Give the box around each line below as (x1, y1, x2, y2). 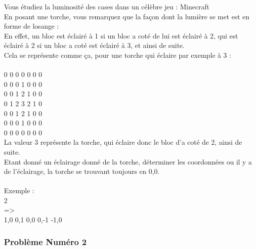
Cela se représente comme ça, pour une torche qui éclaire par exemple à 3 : (4, 49, 231, 60)
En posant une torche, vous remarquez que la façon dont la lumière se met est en (4, 11, 250, 21)
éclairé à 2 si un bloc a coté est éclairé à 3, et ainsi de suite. (4, 40, 185, 50)
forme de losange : (4, 21, 59, 31)
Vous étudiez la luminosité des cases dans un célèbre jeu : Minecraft (4, 1, 210, 11)
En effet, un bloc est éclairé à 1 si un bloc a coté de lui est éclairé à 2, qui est (4, 30, 238, 41)
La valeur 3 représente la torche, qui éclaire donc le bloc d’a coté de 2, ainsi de (4, 137, 242, 147)
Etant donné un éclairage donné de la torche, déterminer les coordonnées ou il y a (4, 156, 252, 166)
